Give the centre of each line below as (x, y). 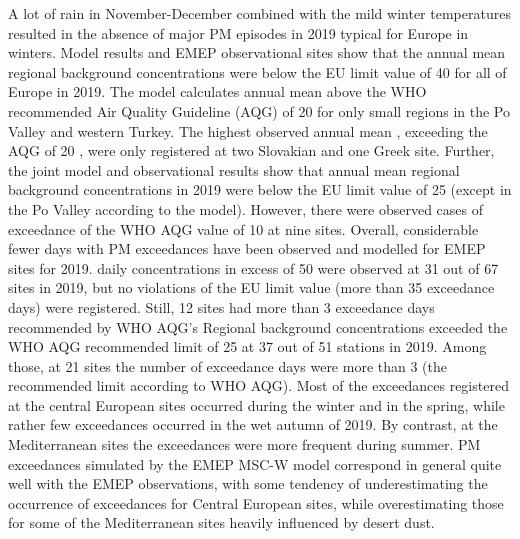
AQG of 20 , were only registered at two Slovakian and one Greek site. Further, (251, 150)
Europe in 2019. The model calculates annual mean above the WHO (217, 91)
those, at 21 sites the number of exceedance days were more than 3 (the (228, 365)
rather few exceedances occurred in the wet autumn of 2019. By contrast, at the (253, 424)
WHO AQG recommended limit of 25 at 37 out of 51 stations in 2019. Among (247, 346)
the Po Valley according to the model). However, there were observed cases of (245, 208)
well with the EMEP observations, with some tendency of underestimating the (248, 483)
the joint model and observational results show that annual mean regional (234, 169)
